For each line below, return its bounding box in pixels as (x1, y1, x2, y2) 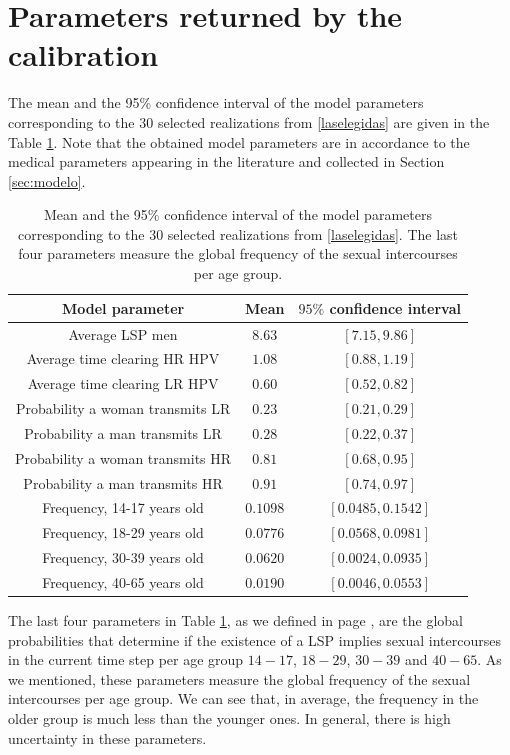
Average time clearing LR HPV (27, 373, 219, 394)
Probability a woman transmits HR (15, 447, 232, 468)
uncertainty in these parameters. (8, 727, 207, 748)
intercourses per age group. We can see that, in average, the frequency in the (8, 688, 479, 709)
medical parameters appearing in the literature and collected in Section (8, 151, 445, 172)
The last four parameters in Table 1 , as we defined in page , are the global (8, 610, 463, 631)
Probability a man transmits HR (23, 472, 223, 493)
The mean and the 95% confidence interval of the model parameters (8, 92, 424, 113)
